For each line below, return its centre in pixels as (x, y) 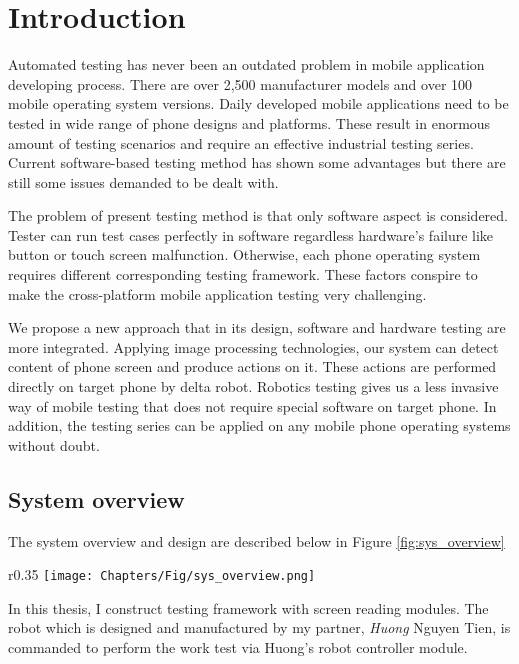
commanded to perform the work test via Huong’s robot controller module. (238, 647)
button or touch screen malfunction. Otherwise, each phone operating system (244, 254)
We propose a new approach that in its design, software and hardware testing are (257, 327)
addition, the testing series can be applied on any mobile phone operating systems (259, 425)
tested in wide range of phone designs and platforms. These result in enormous (249, 122)
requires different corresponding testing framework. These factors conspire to (243, 274)
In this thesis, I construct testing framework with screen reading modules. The (248, 607)
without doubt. (54, 444)
